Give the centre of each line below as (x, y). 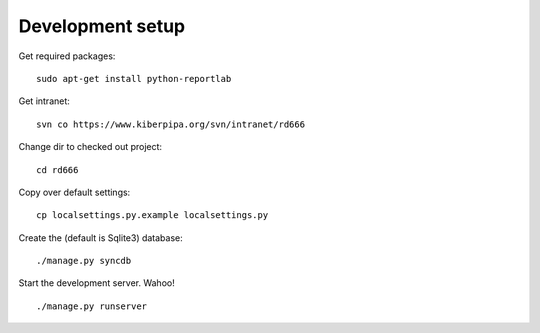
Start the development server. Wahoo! (96, 283)
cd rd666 (57, 169)
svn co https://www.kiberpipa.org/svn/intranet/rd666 (170, 124)
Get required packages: (67, 56)
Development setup (102, 26)
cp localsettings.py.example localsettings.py (152, 215)
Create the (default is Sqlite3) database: (101, 237)
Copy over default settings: (74, 192)
